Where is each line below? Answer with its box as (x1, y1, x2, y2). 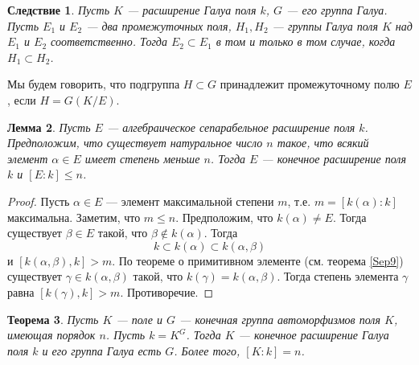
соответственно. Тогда (51, 33, 167, 50)
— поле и (116, 310, 163, 327)
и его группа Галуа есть (42, 342, 162, 359)
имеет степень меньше (84, 150, 200, 166)
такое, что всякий (277, 134, 369, 151)
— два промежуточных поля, (86, 17, 232, 34)
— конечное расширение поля (261, 150, 406, 166)
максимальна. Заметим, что (7, 208, 141, 225)
